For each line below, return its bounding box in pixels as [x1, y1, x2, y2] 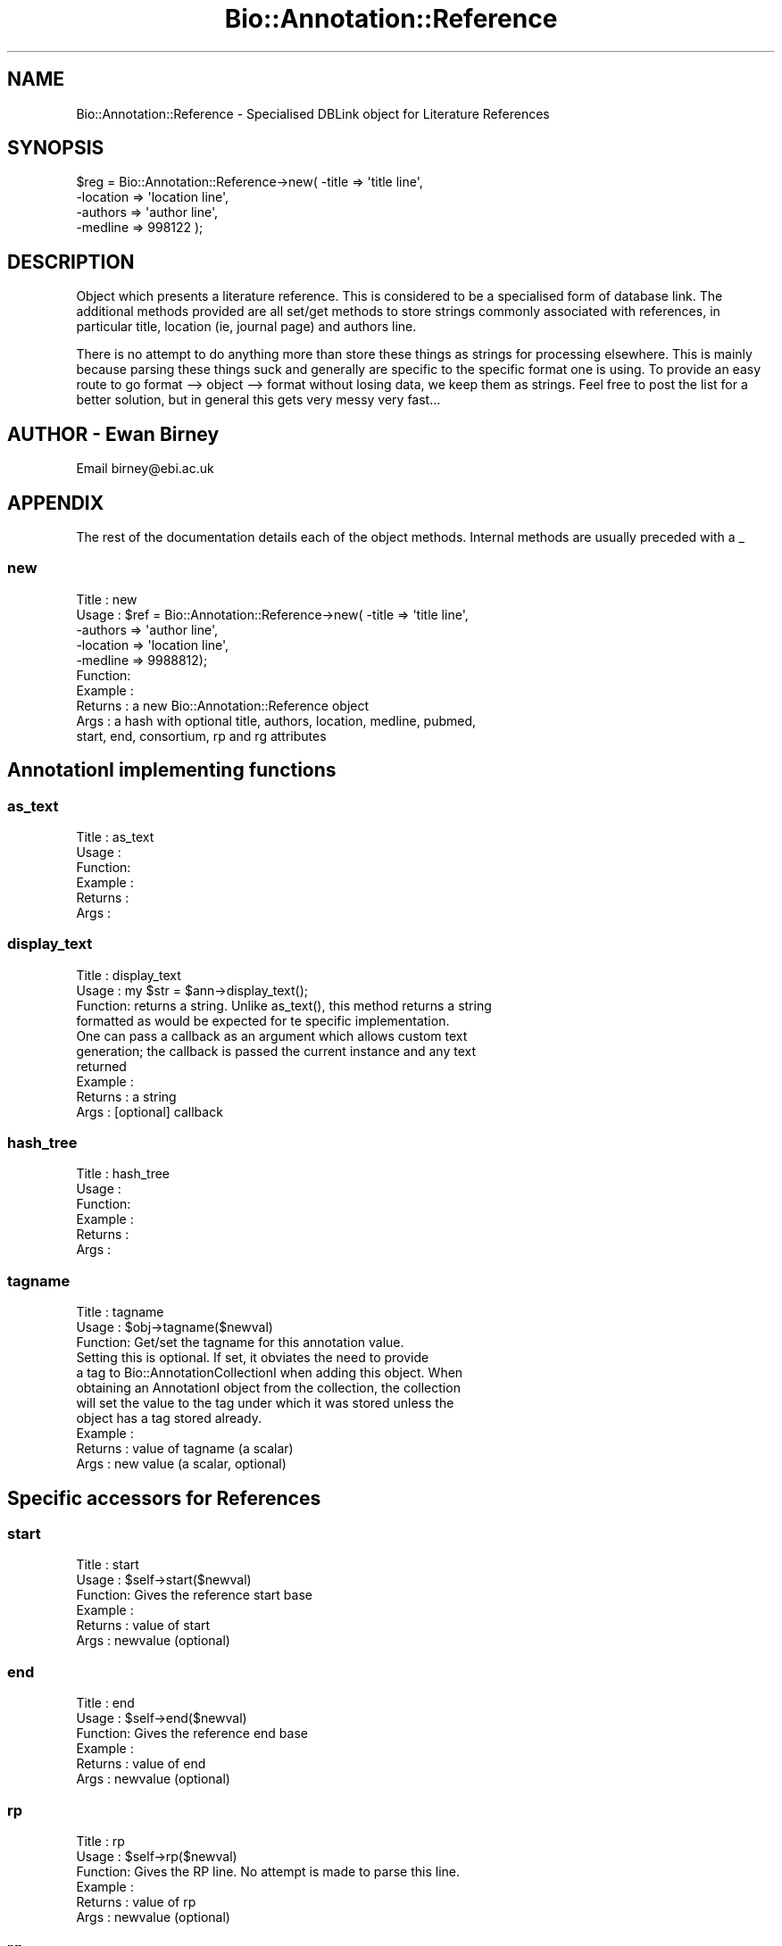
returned [76, 1058, 127, 1074]
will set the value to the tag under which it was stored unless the [76, 1395, 454, 1411]
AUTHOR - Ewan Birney [7, 422, 220, 445]
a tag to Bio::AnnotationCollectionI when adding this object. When [76, 1365, 463, 1381]
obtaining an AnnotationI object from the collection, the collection [76, 1380, 461, 1396]
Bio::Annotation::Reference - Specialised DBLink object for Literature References [76, 105, 550, 121]
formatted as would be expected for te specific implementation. [76, 1012, 450, 1028]
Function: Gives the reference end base [76, 1726, 308, 1742]
